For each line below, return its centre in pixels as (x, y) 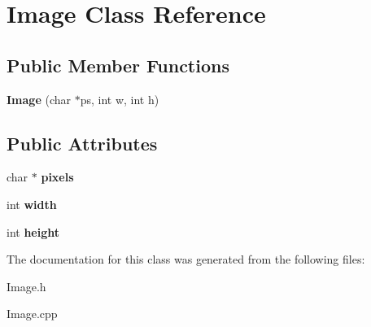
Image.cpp (32, 314)
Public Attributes (82, 143)
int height (33, 231)
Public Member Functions (118, 65)
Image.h (26, 286)
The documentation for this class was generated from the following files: (186, 259)
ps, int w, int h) (120, 99)
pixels (57, 177)
